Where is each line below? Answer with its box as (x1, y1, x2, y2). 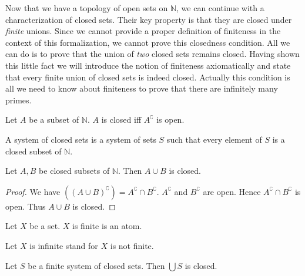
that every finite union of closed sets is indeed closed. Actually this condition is (5, 70, 290, 83)
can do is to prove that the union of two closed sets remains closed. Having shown (5, 48, 300, 60)
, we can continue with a (176, 2, 264, 14)
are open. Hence (203, 185, 261, 197)
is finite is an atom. (72, 220, 142, 232)
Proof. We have (5, 185, 61, 197)
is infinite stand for (29, 239, 98, 251)
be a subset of (29, 113, 79, 126)
